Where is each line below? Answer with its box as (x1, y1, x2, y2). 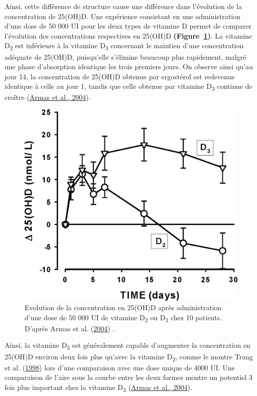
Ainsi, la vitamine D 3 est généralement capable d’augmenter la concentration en (5, 340, 251, 352)
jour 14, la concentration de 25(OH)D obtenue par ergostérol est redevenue (5, 71, 235, 81)
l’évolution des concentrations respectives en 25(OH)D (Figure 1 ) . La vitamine (5, 30, 252, 41)
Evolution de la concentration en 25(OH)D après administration (25, 302, 222, 313)
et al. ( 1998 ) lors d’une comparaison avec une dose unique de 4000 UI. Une (5, 362, 235, 372)
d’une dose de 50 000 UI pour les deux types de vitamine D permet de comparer (5, 21, 252, 31)
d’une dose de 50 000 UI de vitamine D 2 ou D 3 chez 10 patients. (25, 312, 222, 324)
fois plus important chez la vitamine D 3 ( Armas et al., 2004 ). (5, 381, 192, 393)
